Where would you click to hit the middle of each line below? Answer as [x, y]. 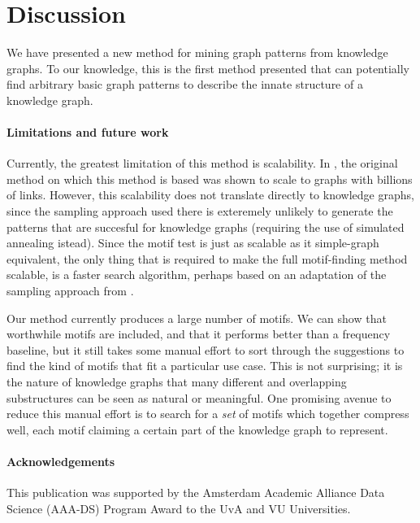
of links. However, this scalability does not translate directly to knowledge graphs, [210, 195]
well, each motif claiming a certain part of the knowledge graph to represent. [197, 429]
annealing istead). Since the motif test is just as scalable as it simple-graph [193, 243]
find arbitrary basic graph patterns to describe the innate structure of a [185, 84]
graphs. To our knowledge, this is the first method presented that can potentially [208, 68]
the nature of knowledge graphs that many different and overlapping [177, 382]
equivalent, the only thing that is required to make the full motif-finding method [207, 258]
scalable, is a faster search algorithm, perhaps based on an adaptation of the [197, 275]
